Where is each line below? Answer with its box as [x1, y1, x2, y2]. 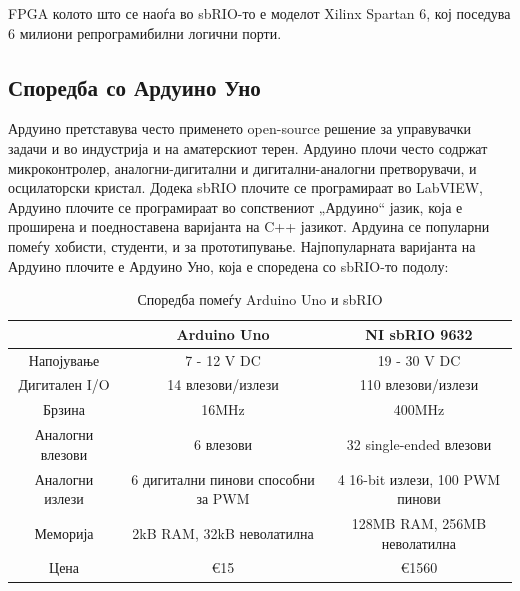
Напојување [28, 349, 100, 370]
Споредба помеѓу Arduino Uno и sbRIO [137, 289, 383, 310]
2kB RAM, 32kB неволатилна [132, 522, 314, 543]
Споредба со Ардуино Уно [8, 71, 261, 102]
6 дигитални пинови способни [131, 468, 315, 489]
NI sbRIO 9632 [365, 323, 473, 344]
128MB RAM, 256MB [351, 512, 487, 533]
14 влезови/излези [167, 374, 279, 395]
